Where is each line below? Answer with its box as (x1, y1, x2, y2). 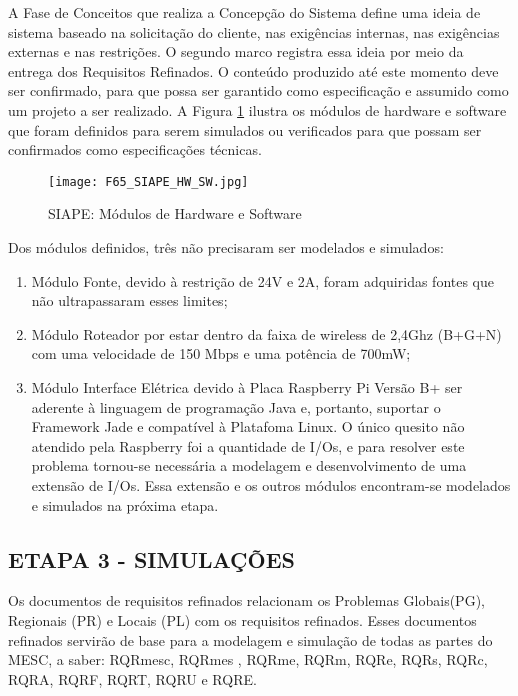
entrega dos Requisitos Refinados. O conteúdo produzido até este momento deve (8, 60, 499, 81)
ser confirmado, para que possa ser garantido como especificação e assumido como (8, 80, 509, 101)
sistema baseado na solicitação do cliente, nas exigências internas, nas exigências (8, 21, 500, 42)
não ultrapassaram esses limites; (31, 290, 228, 311)
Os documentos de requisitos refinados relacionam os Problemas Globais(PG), (8, 590, 485, 611)
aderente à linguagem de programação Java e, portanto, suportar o (31, 396, 441, 417)
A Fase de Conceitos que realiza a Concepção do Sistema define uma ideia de (8, 2, 481, 22)
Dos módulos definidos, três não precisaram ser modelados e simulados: (8, 237, 444, 257)
